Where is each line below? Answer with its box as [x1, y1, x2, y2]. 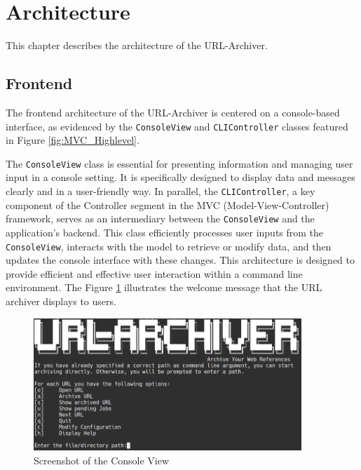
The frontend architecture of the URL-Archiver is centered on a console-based [6, 105, 340, 119]
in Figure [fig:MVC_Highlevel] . [6, 133, 139, 147]
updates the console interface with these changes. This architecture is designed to [6, 253, 355, 267]
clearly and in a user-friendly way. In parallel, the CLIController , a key [6, 184, 315, 199]
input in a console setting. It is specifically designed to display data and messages [6, 170, 355, 184]
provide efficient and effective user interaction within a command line [6, 266, 303, 281]
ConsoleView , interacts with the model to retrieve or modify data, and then [6, 239, 332, 253]
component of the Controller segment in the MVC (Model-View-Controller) [6, 197, 329, 212]
